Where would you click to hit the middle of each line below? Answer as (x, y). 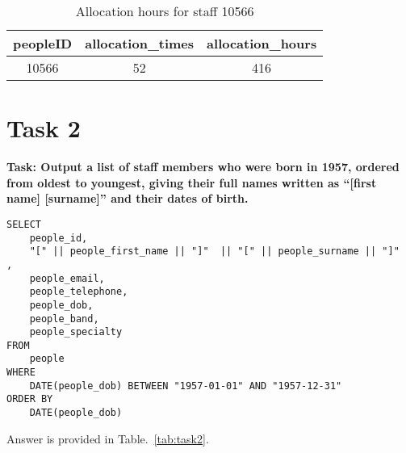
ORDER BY (30, 399)
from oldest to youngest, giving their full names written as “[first (192, 182)
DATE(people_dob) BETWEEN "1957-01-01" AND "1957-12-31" (186, 386)
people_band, (64, 319)
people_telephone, (79, 292)
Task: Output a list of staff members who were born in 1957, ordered (203, 167)
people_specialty (76, 332)
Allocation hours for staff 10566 (165, 11)
